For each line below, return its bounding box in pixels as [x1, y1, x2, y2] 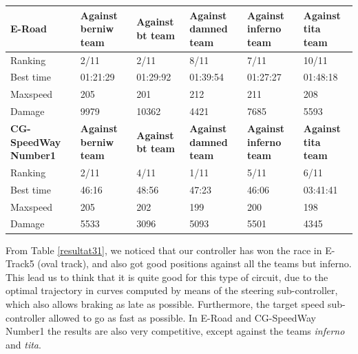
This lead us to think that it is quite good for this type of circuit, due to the [6, 269, 328, 284]
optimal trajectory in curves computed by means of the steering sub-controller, [6, 283, 338, 298]
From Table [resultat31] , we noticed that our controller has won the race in [6, 242, 322, 257]
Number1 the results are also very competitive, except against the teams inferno [6, 324, 345, 338]
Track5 [6, 256, 34, 271]
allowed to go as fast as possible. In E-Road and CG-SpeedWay [48, 310, 316, 324]
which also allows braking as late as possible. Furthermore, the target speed [6, 296, 325, 311]
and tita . [6, 337, 41, 351]
